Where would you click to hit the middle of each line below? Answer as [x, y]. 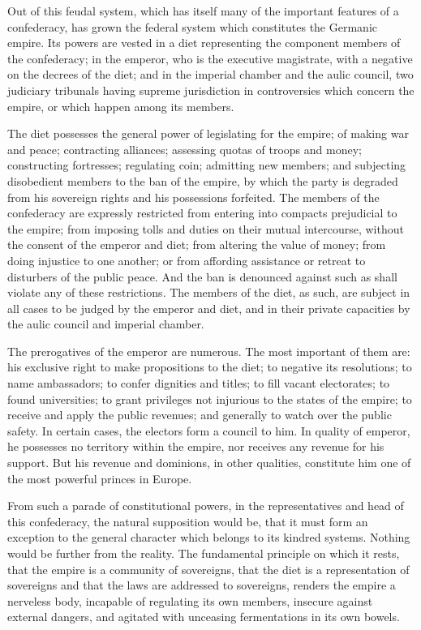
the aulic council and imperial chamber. [106, 324]
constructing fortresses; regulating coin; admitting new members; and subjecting [207, 165]
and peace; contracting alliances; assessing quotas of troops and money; [185, 149]
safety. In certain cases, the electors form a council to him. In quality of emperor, [209, 430]
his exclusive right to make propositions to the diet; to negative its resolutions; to [210, 367]
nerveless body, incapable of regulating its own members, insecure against [190, 600]
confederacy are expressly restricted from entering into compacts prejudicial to [202, 213]
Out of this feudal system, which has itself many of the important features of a [203, 11]
